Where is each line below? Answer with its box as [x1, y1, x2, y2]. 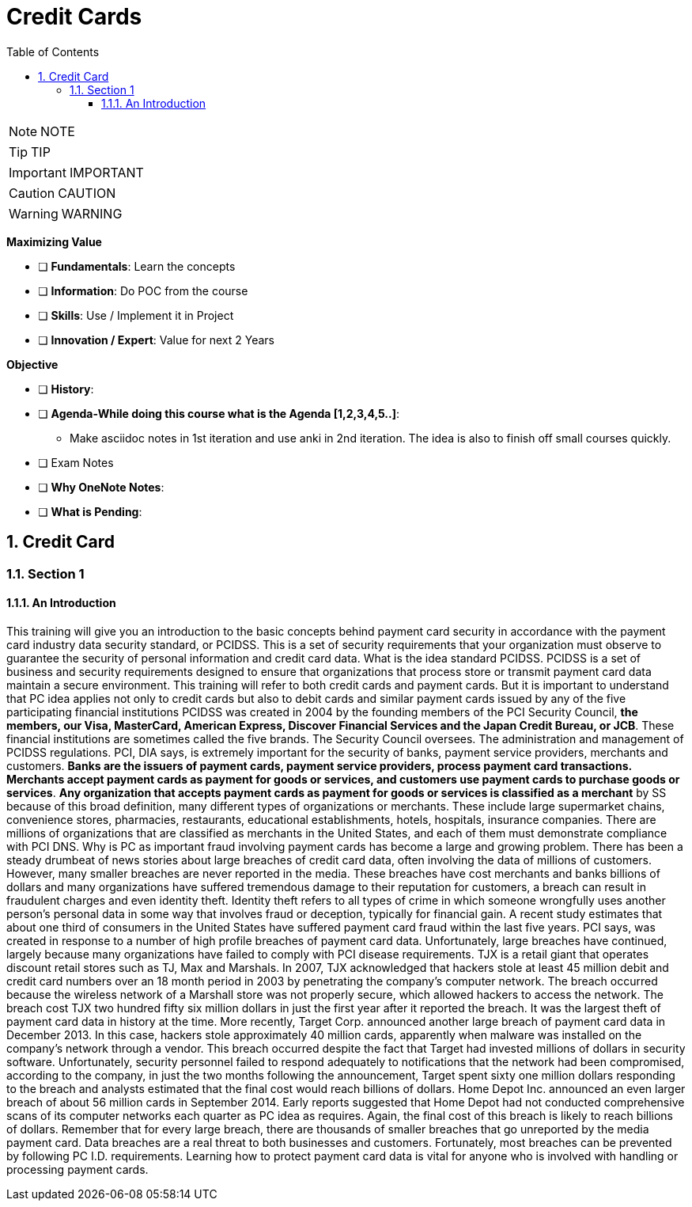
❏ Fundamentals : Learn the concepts [38, 259, 236, 273]
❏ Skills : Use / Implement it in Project [38, 308, 234, 322]
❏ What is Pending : [38, 504, 142, 518]
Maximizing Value [6, 234, 102, 249]
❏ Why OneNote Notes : [38, 480, 164, 494]
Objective [6, 357, 59, 371]
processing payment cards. [6, 1162, 149, 1176]
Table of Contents [6, 44, 100, 59]
